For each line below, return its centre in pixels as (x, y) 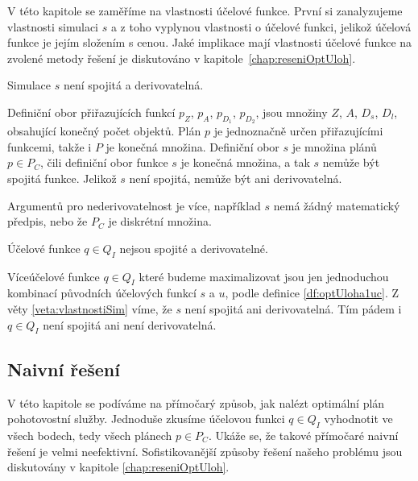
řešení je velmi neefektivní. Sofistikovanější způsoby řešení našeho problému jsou (205, 451)
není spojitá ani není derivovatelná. (130, 324)
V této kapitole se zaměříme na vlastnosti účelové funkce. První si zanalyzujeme (205, 10)
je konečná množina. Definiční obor (192, 146)
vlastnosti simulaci (53, 26)
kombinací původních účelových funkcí (102, 293)
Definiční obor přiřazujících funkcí (91, 112)
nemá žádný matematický (337, 205)
